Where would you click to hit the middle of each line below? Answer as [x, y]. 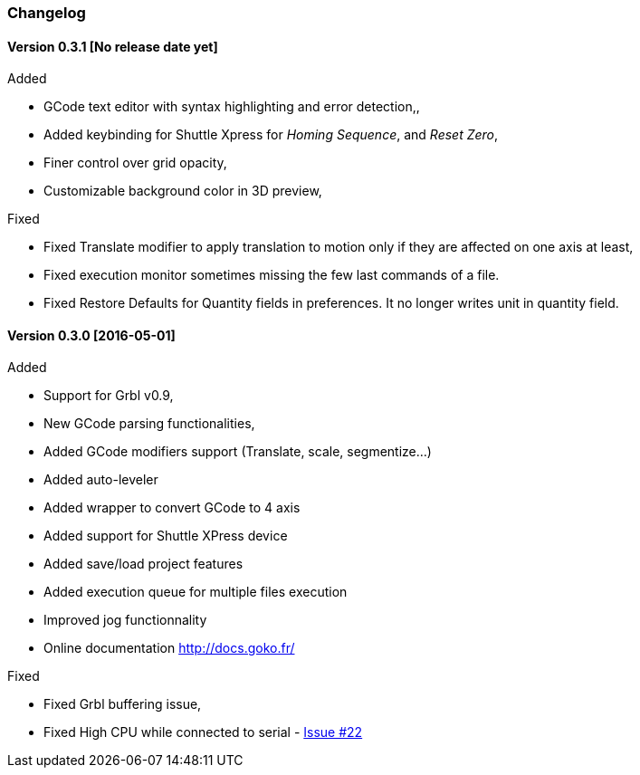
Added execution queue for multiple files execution [196, 592]
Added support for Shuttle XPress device [166, 536]
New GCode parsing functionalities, [149, 424]
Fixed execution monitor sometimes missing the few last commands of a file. [272, 275]
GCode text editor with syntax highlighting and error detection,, [232, 107]
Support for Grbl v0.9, [109, 396]
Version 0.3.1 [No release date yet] [113, 46]
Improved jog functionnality [125, 620]
